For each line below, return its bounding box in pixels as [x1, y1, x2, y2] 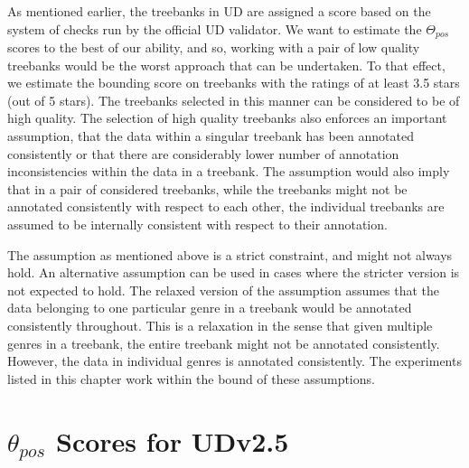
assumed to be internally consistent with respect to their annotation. [7, 214, 388, 233]
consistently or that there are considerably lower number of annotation [7, 144, 399, 163]
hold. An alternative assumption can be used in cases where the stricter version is [7, 263, 460, 282]
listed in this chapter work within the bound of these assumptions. [7, 369, 375, 388]
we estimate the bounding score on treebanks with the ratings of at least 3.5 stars [7, 73, 460, 92]
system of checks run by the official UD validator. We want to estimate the [7, 19, 422, 38]
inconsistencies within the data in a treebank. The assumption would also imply [7, 162, 450, 181]
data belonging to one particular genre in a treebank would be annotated [7, 298, 412, 317]
